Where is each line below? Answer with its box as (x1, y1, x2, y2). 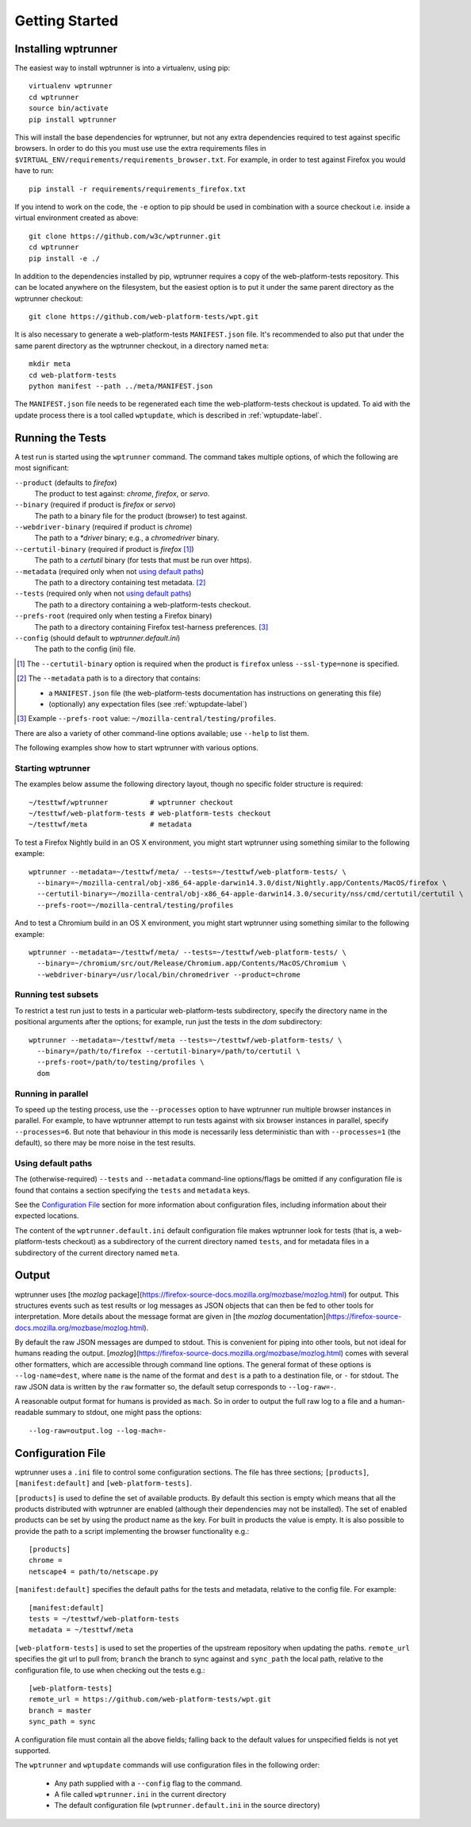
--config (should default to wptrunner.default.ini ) (14, 633, 181, 642)
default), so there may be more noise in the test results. (14, 1138, 196, 1147)
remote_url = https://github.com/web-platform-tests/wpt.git (29, 1695, 271, 1704)
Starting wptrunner (14, 762, 90, 773)
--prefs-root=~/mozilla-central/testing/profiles (36, 900, 234, 909)
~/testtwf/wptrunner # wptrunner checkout (29, 798, 234, 807)
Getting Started (14, 12, 119, 29)
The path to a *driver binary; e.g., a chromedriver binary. (34, 533, 220, 543)
